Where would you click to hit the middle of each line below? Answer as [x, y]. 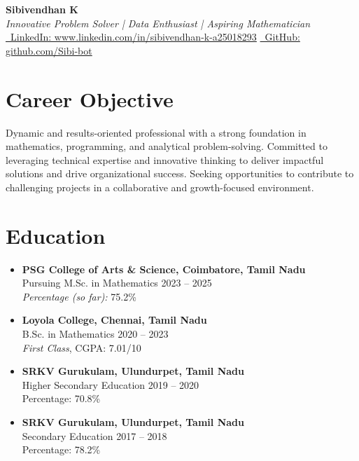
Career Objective [90, 98]
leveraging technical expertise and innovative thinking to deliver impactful [165, 159]
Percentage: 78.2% [61, 449]
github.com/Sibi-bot [49, 50]
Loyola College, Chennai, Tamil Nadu [114, 320]
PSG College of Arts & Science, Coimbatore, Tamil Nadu [164, 269]
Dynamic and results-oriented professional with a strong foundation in [156, 132]
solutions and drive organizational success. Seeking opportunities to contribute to [180, 173]
